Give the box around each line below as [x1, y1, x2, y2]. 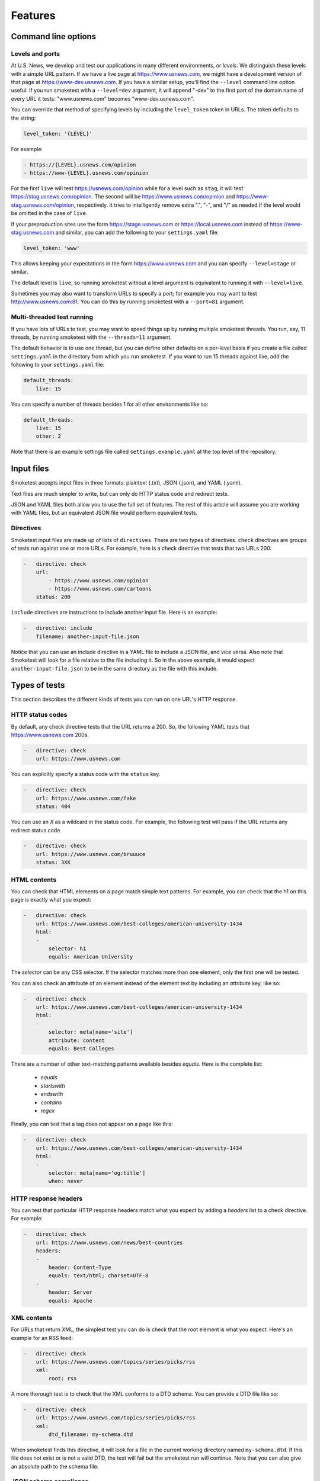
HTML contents [11, 876, 57, 884]
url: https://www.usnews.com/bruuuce [36, 851, 146, 857]
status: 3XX [36, 859, 71, 866]
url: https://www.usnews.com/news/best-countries [36, 1239, 183, 1246]
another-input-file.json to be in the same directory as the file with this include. [11, 665, 219, 672]
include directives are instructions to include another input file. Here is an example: [11, 609, 217, 616]
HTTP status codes [11, 711, 68, 719]
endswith [40, 1091, 63, 1098]
